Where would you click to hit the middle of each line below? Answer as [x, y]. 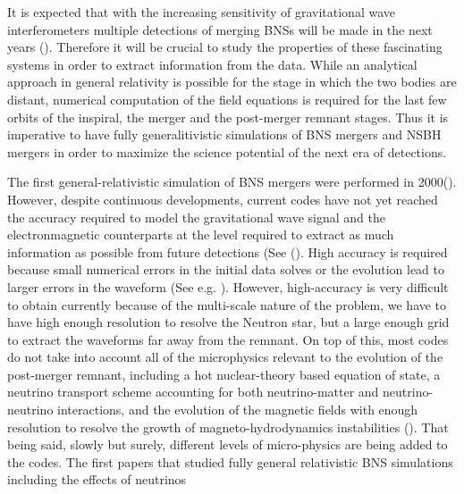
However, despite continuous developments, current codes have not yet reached [223, 199]
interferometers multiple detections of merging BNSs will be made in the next [220, 29]
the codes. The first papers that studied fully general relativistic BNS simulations [230, 461]
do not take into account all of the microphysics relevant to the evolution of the [225, 357]
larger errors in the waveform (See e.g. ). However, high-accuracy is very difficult [228, 286]
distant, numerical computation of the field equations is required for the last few [227, 99]
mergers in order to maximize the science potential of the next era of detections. [227, 151]
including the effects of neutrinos [97, 479]
